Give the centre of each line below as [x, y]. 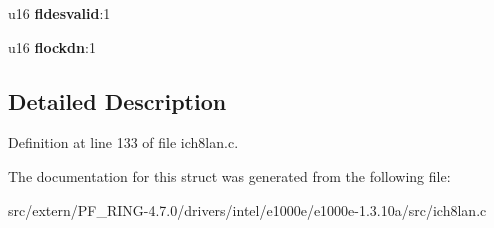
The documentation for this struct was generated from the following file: [229, 175]
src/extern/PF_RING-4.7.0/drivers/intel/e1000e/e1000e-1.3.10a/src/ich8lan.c [247, 209]
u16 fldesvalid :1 [59, 13]
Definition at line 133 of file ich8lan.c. [123, 142]
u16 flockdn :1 [52, 46]
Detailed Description [117, 100]
